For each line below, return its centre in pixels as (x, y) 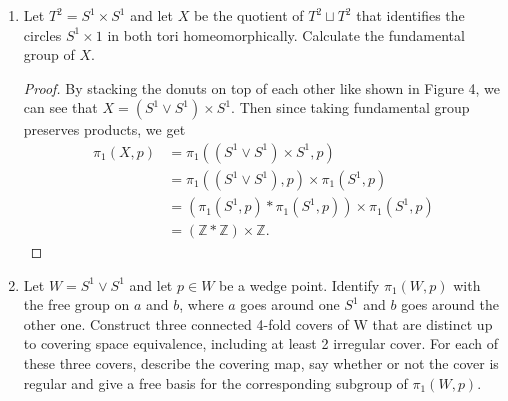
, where (201, 304)
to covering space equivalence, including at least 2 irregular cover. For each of (261, 343)
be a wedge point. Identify (299, 284)
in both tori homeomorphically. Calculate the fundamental (286, 34)
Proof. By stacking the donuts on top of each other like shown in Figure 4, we (262, 87)
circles (42, 34)
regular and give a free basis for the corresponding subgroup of (215, 382)
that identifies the (410, 15)
